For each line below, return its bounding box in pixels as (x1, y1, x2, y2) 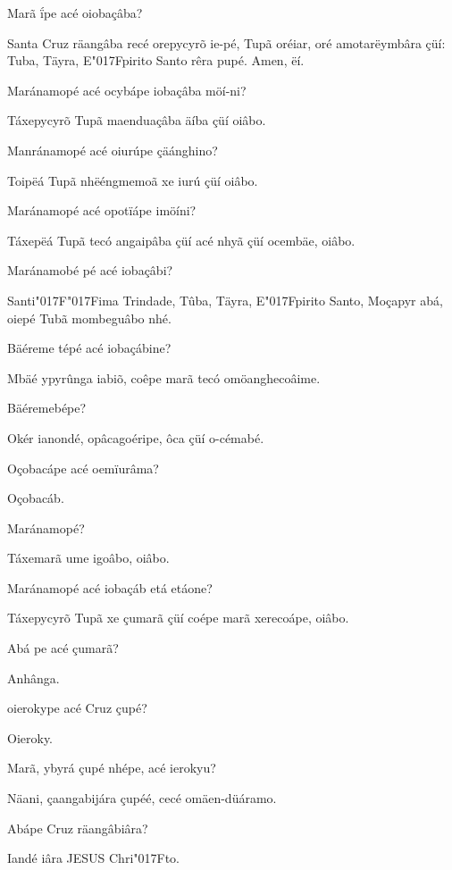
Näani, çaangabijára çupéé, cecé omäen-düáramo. (7, 789, 277, 807)
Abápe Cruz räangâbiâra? (7, 818, 148, 837)
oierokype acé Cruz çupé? (7, 699, 147, 717)
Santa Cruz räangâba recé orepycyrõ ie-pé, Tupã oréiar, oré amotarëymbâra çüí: (7, 33, 446, 52)
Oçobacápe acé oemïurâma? (7, 458, 159, 477)
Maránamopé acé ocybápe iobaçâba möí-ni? (7, 80, 247, 99)
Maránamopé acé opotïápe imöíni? (7, 201, 197, 220)
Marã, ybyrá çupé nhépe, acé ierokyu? (7, 758, 216, 777)
